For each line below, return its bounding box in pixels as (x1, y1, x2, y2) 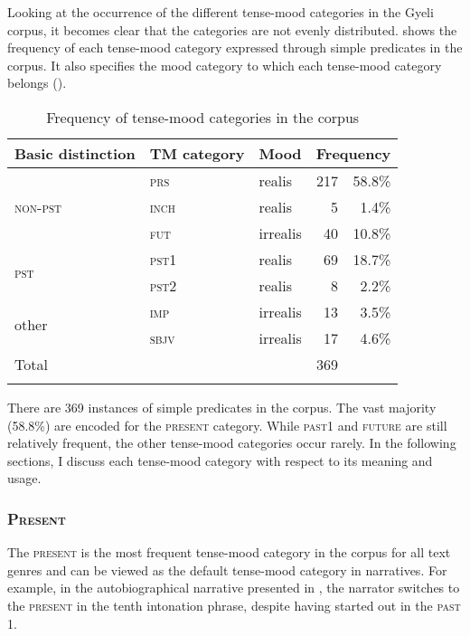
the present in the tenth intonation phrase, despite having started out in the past (7, 595, 461, 614)
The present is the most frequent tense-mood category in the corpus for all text (7, 543, 451, 562)
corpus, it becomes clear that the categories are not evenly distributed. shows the (7, 20, 457, 39)
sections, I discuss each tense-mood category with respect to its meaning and (7, 451, 433, 470)
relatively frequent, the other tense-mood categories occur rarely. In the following (7, 433, 456, 452)
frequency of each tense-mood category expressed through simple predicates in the (7, 38, 463, 57)
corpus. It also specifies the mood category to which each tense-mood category (7, 55, 442, 74)
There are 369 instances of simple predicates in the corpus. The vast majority (7, 397, 437, 416)
